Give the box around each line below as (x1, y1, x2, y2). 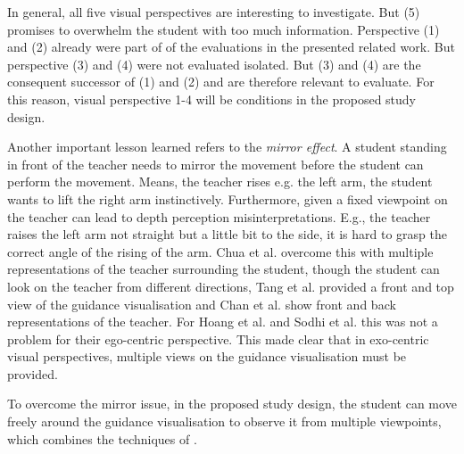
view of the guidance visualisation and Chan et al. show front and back (7, 294, 396, 313)
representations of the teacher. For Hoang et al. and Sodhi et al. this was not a (7, 312, 438, 331)
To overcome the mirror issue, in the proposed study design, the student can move (7, 394, 457, 413)
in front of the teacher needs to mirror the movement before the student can (7, 154, 424, 173)
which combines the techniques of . (7, 429, 197, 448)
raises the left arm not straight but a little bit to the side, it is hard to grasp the (7, 225, 447, 244)
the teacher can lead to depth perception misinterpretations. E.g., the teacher (7, 207, 431, 226)
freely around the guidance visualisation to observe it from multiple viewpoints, (7, 412, 442, 431)
